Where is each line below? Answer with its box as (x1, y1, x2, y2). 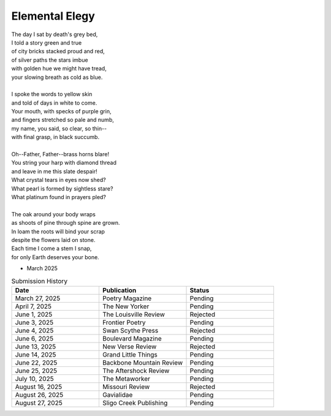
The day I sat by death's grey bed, (11, 31, 98, 38)
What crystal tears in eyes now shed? (11, 176, 107, 184)
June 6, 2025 (15, 334, 54, 342)
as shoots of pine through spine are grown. (11, 219, 120, 227)
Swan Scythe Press (102, 326, 159, 335)
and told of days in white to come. (11, 99, 97, 107)
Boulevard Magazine (102, 334, 162, 342)
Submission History (11, 276, 67, 285)
